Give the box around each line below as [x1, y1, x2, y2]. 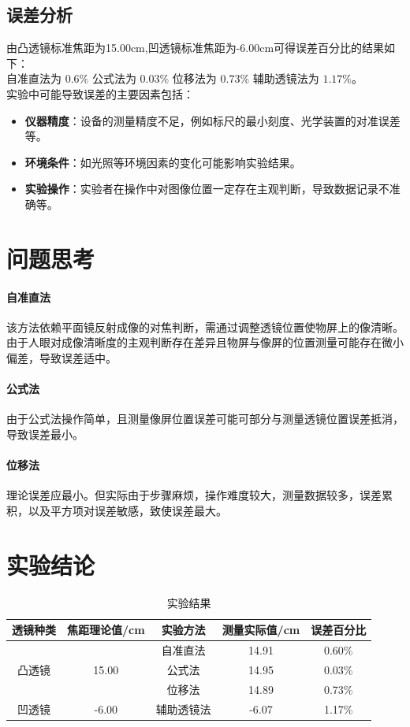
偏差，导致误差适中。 [6, 349, 117, 365]
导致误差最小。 [6, 425, 84, 442]
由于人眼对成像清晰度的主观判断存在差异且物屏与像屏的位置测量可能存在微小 [6, 334, 404, 351]
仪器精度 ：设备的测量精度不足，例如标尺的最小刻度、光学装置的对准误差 [24, 112, 401, 128]
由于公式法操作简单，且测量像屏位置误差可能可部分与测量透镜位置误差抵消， [6, 410, 404, 427]
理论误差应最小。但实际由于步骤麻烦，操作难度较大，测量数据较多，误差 [6, 487, 382, 503]
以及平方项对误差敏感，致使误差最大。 [28, 502, 227, 518]
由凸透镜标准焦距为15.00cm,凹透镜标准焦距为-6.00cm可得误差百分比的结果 [6, 39, 385, 56]
